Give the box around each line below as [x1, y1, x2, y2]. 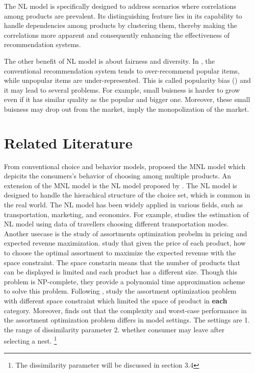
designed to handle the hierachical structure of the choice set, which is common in [4, 190, 251, 200]
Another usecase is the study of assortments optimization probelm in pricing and [4, 228, 247, 238]
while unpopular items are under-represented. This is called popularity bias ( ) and [4, 75, 251, 85]
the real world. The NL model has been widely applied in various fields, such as [4, 199, 243, 210]
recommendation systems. [4, 39, 81, 50]
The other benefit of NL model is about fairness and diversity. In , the [4, 55, 215, 66]
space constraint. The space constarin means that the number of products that [4, 257, 241, 267]
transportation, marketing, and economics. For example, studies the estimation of [4, 209, 249, 219]
